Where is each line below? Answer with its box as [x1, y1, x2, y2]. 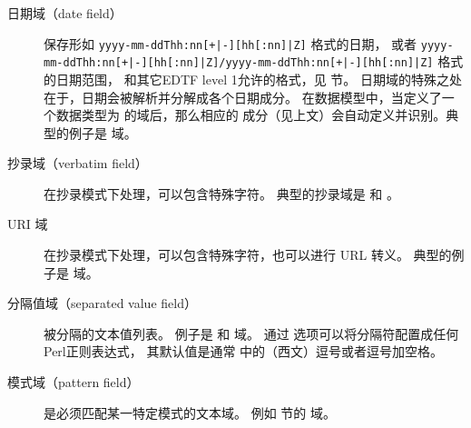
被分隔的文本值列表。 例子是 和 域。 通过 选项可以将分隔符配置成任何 [44, 323, 459, 343]
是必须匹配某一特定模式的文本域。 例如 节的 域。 [44, 403, 336, 422]
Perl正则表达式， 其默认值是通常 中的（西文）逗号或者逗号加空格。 [44, 342, 444, 361]
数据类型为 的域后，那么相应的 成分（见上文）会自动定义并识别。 [55, 105, 446, 124]
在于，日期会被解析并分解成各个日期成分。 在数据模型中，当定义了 [44, 87, 442, 106]
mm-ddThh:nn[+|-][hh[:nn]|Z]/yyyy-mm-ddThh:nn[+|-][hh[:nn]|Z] [44, 56, 434, 70]
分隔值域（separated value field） [7, 294, 197, 313]
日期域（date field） [7, 4, 123, 22]
